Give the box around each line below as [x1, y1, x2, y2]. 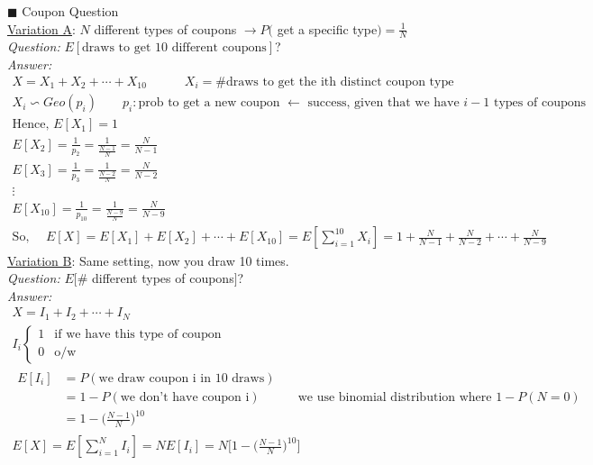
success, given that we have [307, 96, 460, 110]
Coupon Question [22, 2, 119, 20]
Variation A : [7, 19, 76, 38]
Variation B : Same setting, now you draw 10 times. [7, 251, 289, 269]
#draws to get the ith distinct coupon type [215, 75, 454, 88]
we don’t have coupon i [120, 390, 250, 404]
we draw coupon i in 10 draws [98, 371, 265, 385]
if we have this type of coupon [54, 328, 222, 342]
